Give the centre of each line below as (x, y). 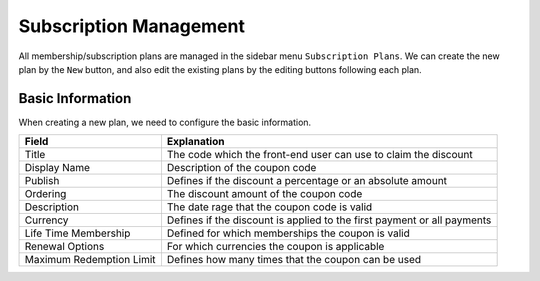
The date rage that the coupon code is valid (269, 207)
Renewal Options (64, 247)
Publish (42, 181)
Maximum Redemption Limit (90, 260)
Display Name (57, 168)
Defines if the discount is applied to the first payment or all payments (329, 220)
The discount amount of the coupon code (264, 194)
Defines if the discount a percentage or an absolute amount (307, 181)
